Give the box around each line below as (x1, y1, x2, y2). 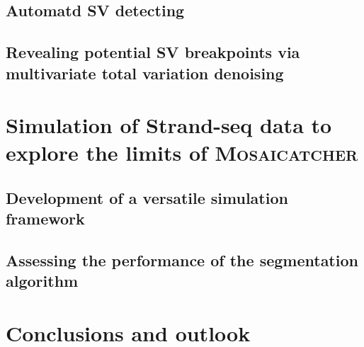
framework (6, 207, 85, 229)
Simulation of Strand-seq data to (6, 110, 332, 140)
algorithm (6, 270, 79, 292)
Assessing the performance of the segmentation (6, 249, 358, 271)
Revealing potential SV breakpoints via (6, 41, 300, 63)
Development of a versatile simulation (6, 186, 288, 208)
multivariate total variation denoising (6, 62, 284, 84)
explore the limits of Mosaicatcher (6, 138, 358, 167)
